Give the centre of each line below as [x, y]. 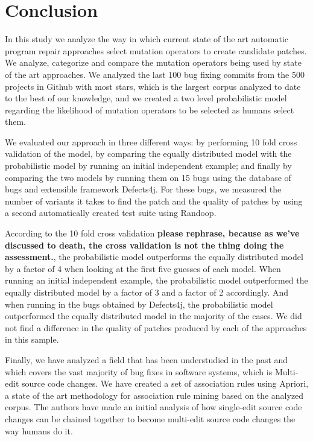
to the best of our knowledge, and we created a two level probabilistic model [146, 98]
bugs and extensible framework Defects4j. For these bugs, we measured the [143, 189]
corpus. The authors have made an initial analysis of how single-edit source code [153, 407]
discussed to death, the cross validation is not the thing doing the [144, 245]
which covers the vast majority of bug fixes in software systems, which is [139, 371]
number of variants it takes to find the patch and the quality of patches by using [154, 201]
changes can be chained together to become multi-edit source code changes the [150, 418]
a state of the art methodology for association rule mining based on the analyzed [154, 395]
